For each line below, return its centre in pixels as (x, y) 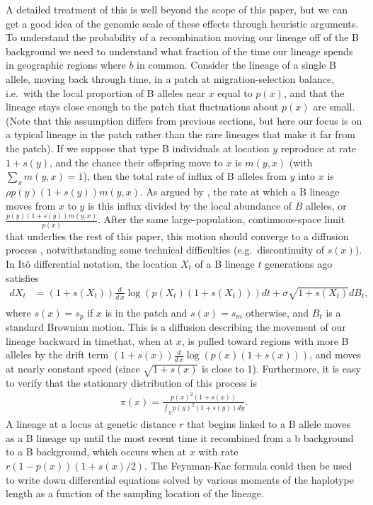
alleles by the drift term (57, 354)
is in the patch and (146, 312)
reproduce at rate (319, 148)
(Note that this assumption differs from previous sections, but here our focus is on (184, 120)
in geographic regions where (66, 65)
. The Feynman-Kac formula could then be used (248, 466)
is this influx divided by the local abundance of (190, 205)
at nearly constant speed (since (73, 369)
